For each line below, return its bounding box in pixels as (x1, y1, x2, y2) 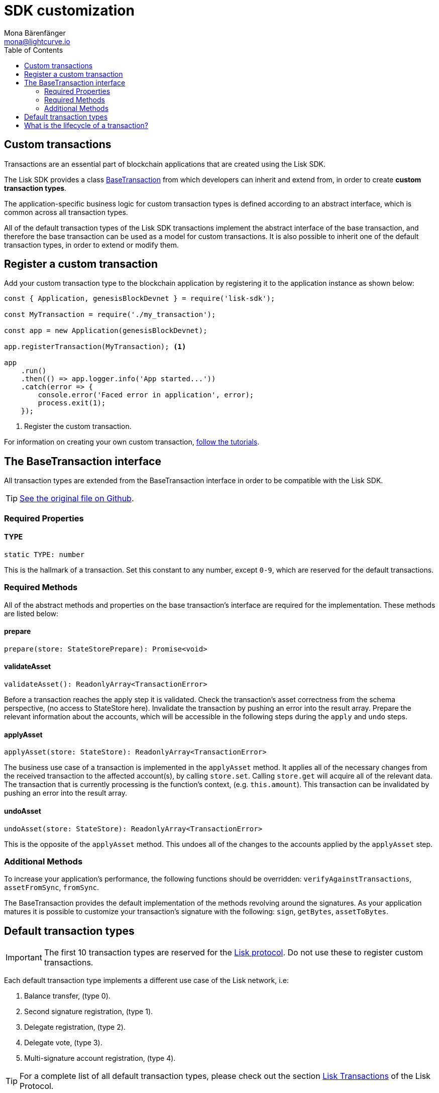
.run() (21, 367, 47, 375)
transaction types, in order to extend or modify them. (4, 240, 179, 249)
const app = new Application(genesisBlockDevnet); (4, 326, 207, 335)
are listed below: (4, 609, 59, 618)
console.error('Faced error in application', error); (38, 391, 254, 399)
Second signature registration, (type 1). (24, 1007, 153, 1016)
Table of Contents (4, 45, 63, 54)
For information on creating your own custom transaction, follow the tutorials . (4, 438, 260, 447)
